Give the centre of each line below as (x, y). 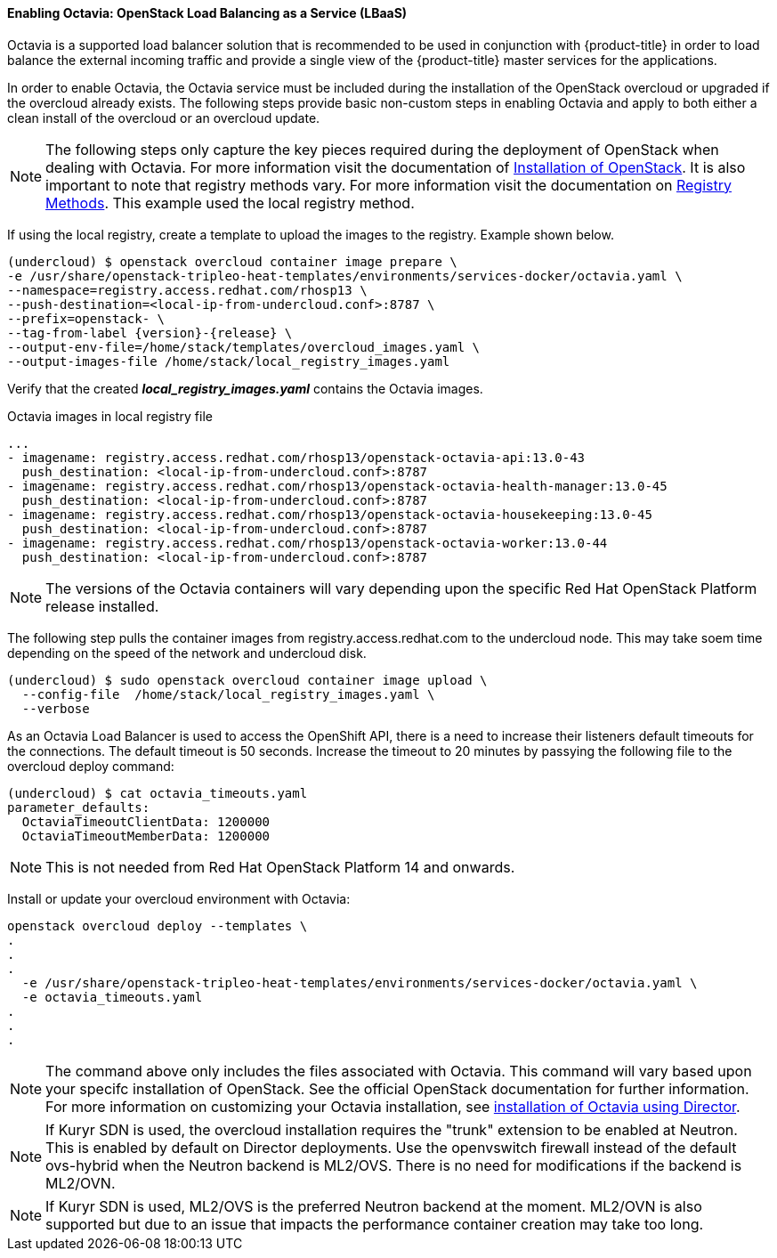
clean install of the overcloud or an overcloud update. (164, 118)
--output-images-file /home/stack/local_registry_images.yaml (229, 361)
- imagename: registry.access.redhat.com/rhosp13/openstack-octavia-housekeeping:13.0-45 (330, 514)
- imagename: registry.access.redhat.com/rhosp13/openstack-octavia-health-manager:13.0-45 (337, 486)
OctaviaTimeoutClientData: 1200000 (146, 821)
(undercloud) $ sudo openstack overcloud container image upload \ (247, 680)
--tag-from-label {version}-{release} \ (150, 333)
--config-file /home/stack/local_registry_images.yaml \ (228, 694)
